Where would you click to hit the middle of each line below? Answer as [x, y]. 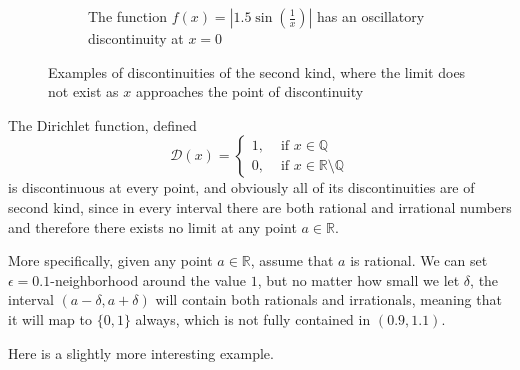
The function [127, 16]
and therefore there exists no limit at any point [152, 226]
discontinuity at [136, 38]
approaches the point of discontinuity [249, 91]
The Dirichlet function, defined [102, 124]
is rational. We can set [419, 260]
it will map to [50, 318]
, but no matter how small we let [358, 279]
